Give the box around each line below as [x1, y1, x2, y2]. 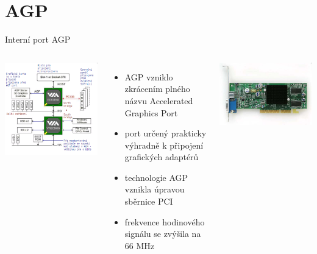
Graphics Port [124, 106, 178, 119]
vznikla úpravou [124, 183, 185, 196]
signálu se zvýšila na [124, 227, 201, 240]
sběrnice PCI [124, 195, 173, 208]
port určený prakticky [124, 127, 207, 139]
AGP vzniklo [124, 70, 173, 83]
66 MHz [124, 239, 154, 252]
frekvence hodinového [124, 215, 205, 228]
